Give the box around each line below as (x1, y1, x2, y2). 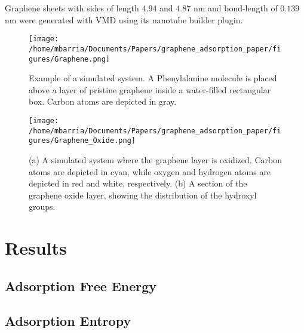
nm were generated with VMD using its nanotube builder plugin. (5, 13, 243, 26)
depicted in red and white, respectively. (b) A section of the (29, 177, 247, 190)
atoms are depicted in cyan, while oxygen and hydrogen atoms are (29, 165, 271, 178)
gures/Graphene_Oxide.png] (29, 136, 136, 145)
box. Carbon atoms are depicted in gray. (29, 95, 177, 108)
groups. (29, 200, 56, 213)
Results (5, 236, 67, 260)
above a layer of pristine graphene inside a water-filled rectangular (29, 83, 271, 96)
